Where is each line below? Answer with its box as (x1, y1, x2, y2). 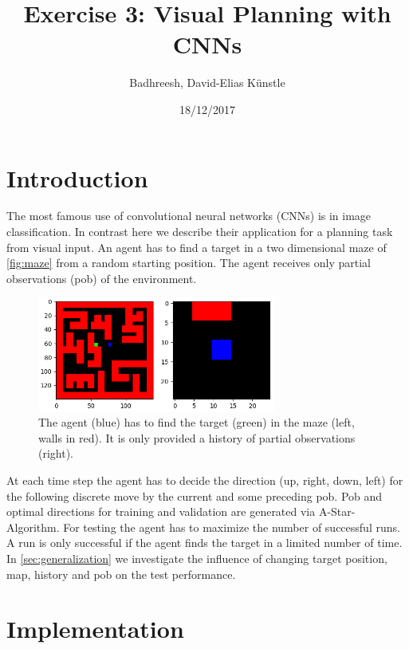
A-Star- (318, 503, 356, 520)
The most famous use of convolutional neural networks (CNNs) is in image (6, 207, 372, 224)
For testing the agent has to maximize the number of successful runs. (63, 518, 400, 535)
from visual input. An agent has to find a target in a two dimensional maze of (6, 238, 387, 255)
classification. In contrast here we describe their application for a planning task (6, 223, 393, 240)
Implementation (6, 612, 184, 645)
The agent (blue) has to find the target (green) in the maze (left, (38, 414, 355, 431)
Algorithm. (6, 518, 60, 535)
